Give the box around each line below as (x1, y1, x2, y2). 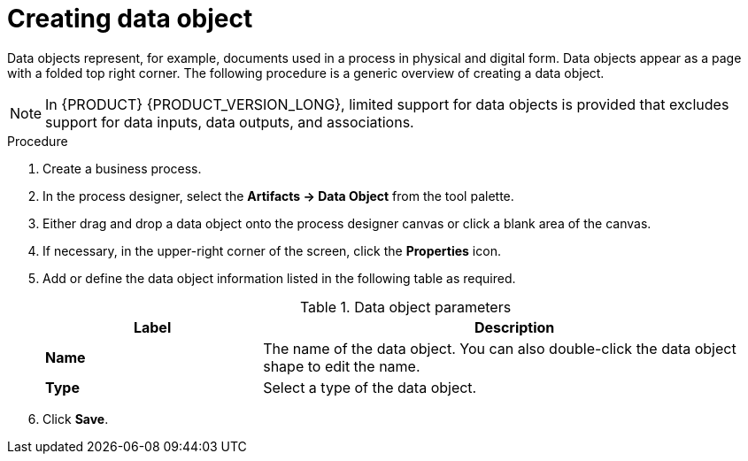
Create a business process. (42, 160, 202, 176)
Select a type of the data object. (263, 378, 477, 396)
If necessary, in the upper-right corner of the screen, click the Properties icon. (42, 242, 501, 258)
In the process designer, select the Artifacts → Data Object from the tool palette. (42, 188, 514, 204)
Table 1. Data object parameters (299, 297, 512, 316)
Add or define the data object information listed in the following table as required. (42, 270, 516, 286)
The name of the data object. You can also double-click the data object (263, 339, 736, 357)
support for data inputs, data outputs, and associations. (45, 112, 414, 131)
